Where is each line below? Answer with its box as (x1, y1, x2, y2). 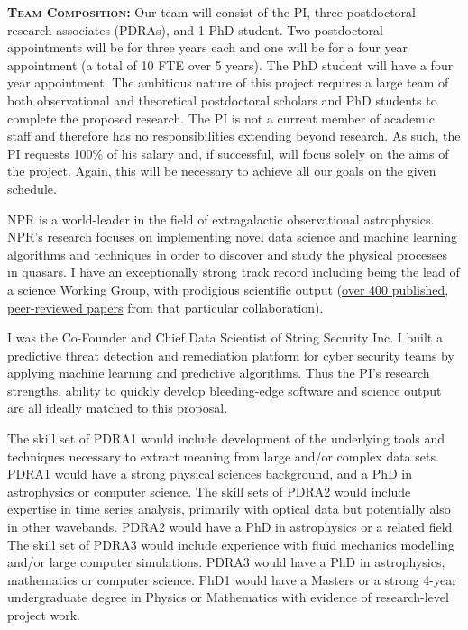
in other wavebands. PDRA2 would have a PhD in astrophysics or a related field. (7, 517, 456, 536)
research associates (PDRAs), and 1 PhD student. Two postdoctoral (7, 20, 383, 39)
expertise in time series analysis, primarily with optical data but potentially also (7, 499, 451, 518)
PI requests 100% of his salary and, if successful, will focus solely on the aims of (7, 143, 449, 162)
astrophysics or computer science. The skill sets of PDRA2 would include (7, 481, 411, 500)
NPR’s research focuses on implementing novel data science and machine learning (7, 227, 458, 246)
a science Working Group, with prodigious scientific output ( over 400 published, (7, 279, 449, 298)
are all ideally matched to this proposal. (7, 398, 228, 417)
